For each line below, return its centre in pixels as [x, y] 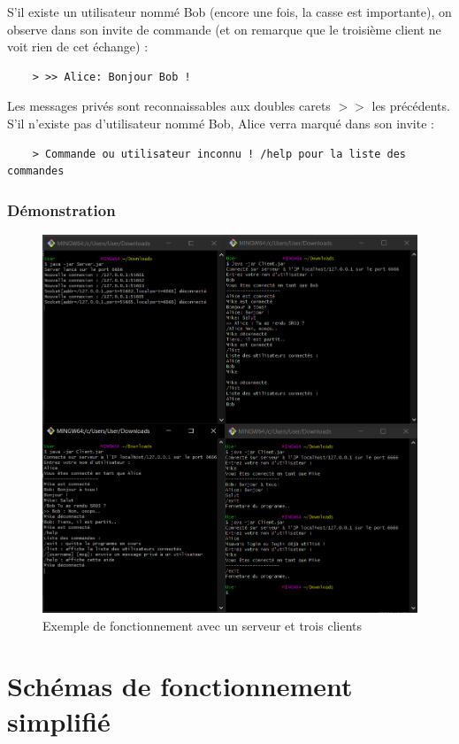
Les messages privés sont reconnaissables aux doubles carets [169, 106]
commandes [36, 171]
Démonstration [61, 209]
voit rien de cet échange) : [78, 46]
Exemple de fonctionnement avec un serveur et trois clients [203, 625]
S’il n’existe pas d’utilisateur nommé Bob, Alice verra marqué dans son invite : [221, 123]
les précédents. [411, 106]
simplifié [59, 721]
